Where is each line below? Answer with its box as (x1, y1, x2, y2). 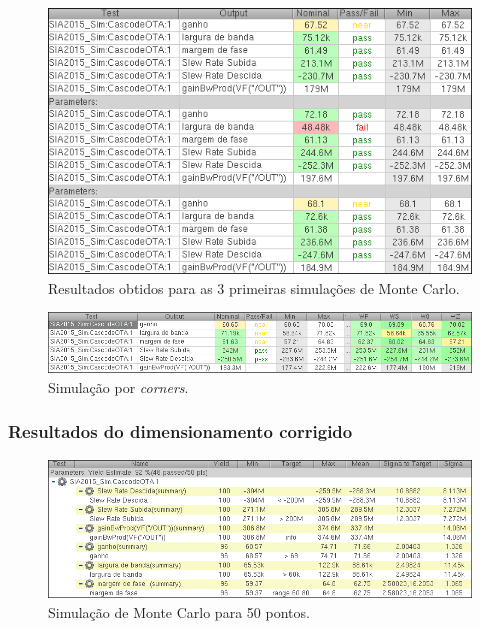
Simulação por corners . (48, 376, 189, 397)
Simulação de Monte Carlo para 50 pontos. (48, 601, 310, 622)
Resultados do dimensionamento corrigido (8, 419, 353, 444)
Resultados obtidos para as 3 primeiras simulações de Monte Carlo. (48, 277, 460, 298)
